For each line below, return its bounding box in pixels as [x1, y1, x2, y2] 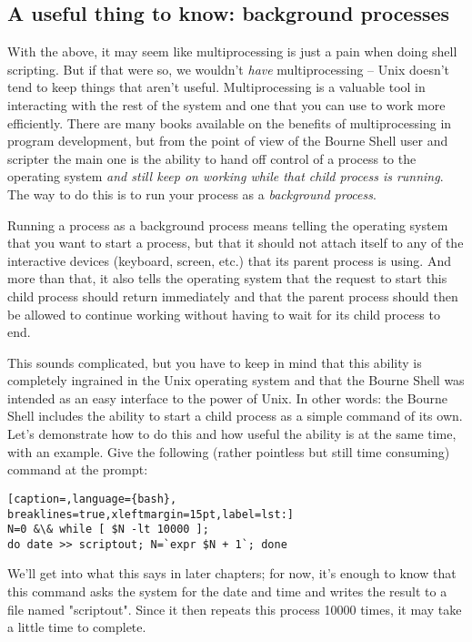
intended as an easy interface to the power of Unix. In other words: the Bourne [7, 388, 447, 407]
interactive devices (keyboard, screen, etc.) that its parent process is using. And [7, 250, 451, 270]
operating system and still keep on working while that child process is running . [7, 167, 444, 186]
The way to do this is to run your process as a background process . [7, 184, 377, 203]
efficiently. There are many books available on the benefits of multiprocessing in [7, 113, 452, 132]
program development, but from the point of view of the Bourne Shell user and [7, 131, 448, 150]
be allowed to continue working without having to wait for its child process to [7, 304, 440, 323]
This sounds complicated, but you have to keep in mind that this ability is [7, 352, 422, 372]
